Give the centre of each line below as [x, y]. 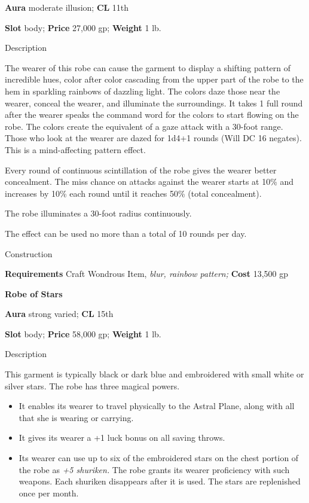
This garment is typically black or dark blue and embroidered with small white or [154, 374]
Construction [29, 253]
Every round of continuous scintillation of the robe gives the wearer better [141, 170]
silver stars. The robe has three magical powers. [92, 385]
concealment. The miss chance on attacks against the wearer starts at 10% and [149, 182]
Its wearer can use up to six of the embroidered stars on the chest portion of [159, 458]
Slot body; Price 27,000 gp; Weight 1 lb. [83, 27]
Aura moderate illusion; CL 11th [67, 7]
